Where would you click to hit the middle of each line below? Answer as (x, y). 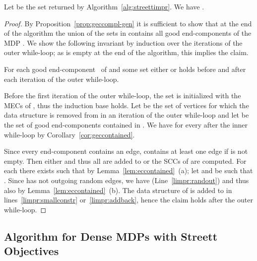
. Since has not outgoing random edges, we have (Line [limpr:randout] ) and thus (127, 180)
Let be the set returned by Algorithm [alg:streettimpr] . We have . (104, 6)
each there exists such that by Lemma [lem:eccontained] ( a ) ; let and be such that (128, 170)
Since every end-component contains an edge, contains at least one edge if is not (126, 151)
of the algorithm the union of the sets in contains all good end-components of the (128, 33)
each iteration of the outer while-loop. (62, 79)
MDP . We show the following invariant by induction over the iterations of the (123, 42)
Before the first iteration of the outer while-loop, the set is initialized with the (123, 96)
